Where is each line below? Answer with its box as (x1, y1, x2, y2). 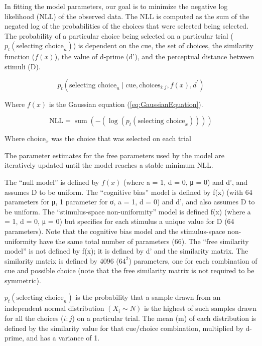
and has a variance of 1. (26, 332, 100, 343)
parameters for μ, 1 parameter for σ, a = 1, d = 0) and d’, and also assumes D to (5, 196, 255, 207)
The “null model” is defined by (5, 176, 99, 187)
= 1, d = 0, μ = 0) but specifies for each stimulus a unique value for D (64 (5, 216, 234, 226)
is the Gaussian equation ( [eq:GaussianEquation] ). (49, 98, 203, 109)
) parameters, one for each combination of (128, 255, 257, 266)
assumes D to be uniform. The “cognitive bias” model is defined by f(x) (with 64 (5, 186, 252, 197)
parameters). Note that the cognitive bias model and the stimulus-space (5, 225, 225, 236)
